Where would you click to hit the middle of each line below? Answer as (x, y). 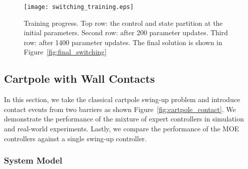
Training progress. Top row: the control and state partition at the (123, 23)
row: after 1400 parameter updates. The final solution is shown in (123, 42)
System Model (33, 160)
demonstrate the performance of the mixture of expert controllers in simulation (124, 119)
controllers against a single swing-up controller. (75, 138)
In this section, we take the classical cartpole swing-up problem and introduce (122, 99)
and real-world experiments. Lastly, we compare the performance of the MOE (122, 129)
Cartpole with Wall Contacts (79, 79)
